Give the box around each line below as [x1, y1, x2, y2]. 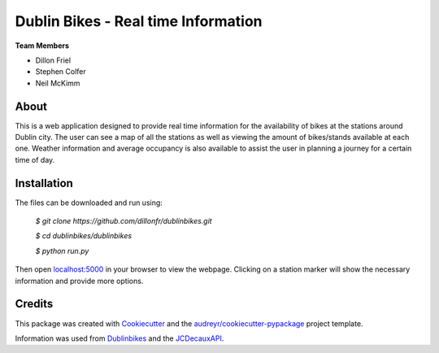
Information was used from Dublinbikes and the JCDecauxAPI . [15, 333, 224, 343]
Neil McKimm [35, 78, 80, 88]
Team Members [15, 41, 69, 50]
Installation [15, 176, 73, 190]
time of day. [15, 155, 55, 164]
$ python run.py [35, 246, 89, 255]
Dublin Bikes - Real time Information [15, 12, 263, 30]
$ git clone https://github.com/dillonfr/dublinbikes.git [35, 216, 212, 226]
